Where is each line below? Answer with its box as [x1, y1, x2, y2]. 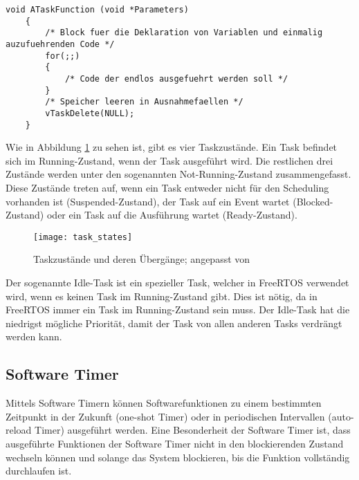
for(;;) [45, 50, 80, 61]
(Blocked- [293, 194, 333, 208]
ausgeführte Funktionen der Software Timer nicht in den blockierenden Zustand [6, 436, 344, 450]
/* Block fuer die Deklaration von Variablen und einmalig [45, 28, 323, 38]
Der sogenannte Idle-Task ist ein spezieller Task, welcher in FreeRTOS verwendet [6, 275, 349, 290]
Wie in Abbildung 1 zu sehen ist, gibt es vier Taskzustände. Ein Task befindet [6, 140, 338, 154]
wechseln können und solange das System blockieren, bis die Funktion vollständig [6, 450, 350, 464]
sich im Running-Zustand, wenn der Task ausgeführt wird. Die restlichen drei [6, 153, 333, 167]
